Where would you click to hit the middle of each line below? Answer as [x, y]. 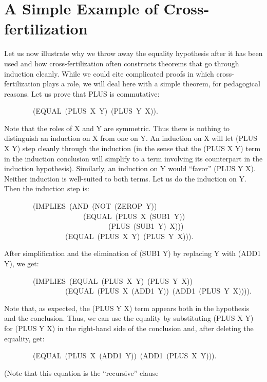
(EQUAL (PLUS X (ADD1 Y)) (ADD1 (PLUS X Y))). [125, 356]
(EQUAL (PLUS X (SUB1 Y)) [134, 216]
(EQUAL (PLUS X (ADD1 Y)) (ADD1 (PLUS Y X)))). [158, 291]
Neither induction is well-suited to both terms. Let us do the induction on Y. [125, 178]
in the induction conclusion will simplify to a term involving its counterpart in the [133, 158]
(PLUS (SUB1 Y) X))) [146, 226]
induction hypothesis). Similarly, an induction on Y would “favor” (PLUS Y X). [130, 168]
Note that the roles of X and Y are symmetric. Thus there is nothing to [117, 128]
